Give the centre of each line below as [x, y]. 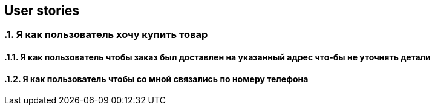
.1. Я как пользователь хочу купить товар [106, 35]
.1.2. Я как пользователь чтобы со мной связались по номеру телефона [156, 79]
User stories [42, 11]
